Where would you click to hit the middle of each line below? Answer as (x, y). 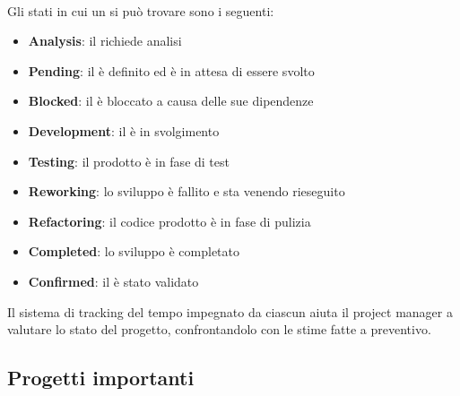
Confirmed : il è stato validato (113, 281)
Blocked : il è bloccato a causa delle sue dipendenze (171, 101)
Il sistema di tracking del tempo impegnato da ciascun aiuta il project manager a (230, 311)
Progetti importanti (101, 378)
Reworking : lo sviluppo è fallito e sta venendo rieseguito (187, 191)
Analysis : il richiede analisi (105, 41)
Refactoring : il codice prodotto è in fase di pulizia (169, 221)
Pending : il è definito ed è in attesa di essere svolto (171, 70)
